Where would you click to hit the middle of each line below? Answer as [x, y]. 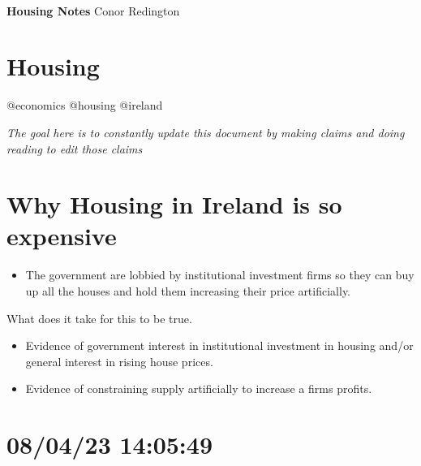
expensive [62, 236]
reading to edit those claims [75, 148]
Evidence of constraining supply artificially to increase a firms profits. [199, 388]
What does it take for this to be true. [99, 318]
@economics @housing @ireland [85, 105]
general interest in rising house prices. [119, 361]
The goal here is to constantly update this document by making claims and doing [206, 132]
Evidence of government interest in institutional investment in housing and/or [219, 345]
